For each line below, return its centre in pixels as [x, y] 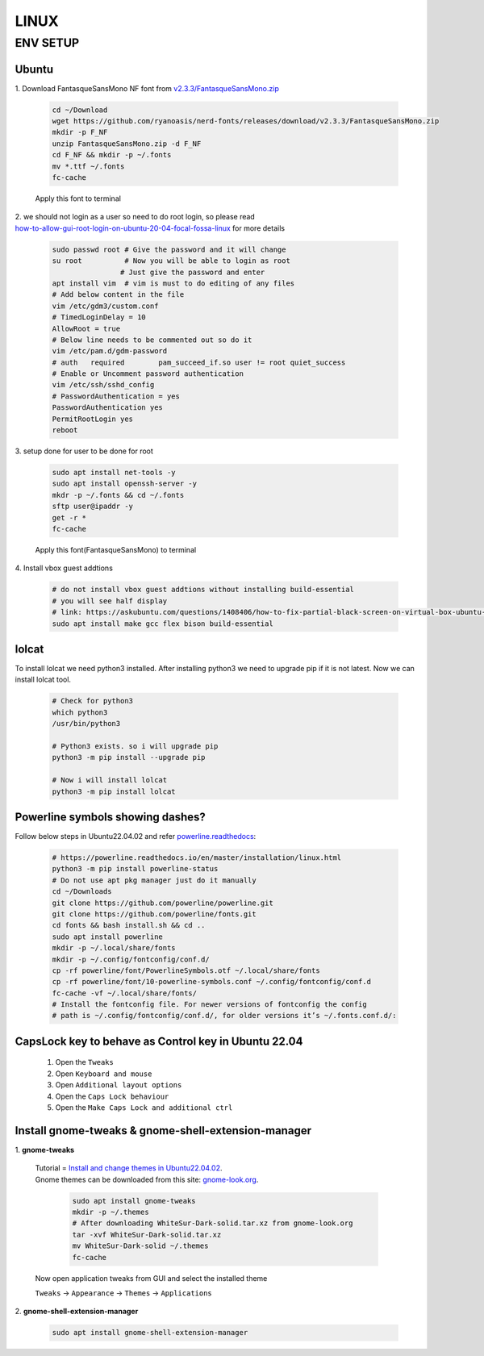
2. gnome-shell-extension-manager [77, 1312]
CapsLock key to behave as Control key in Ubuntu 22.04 [159, 1041]
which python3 [80, 712]
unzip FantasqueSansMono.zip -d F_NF [127, 144]
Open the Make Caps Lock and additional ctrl [144, 1108]
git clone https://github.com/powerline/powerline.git [163, 903]
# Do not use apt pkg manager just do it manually [154, 880]
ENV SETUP [47, 43]
